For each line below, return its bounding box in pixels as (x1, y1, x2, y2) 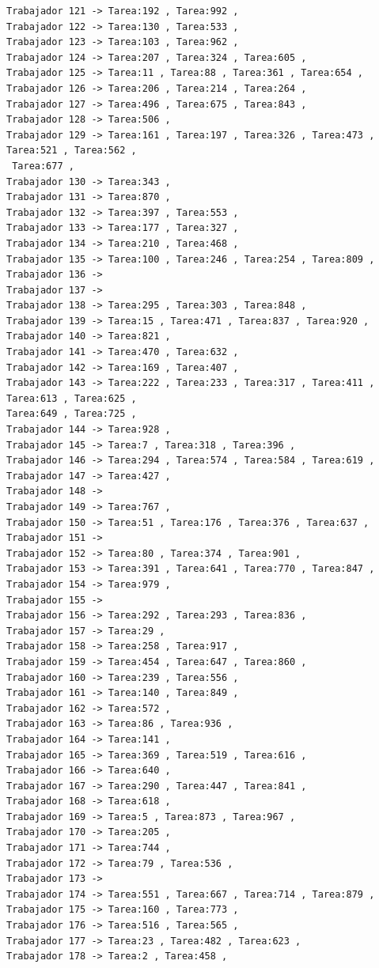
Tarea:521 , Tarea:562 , (6, 145, 137, 157)
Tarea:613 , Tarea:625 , (6, 392, 137, 404)
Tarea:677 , (12, 160, 74, 172)
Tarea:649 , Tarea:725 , (6, 408, 137, 420)
